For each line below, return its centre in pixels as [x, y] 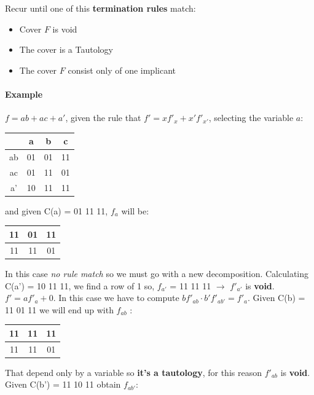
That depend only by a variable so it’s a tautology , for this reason [133, 372]
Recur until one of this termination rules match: [100, 8]
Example [24, 94]
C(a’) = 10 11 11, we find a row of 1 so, [80, 285]
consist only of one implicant [122, 70]
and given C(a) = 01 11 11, [57, 210]
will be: [135, 210]
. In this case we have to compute [116, 298]
